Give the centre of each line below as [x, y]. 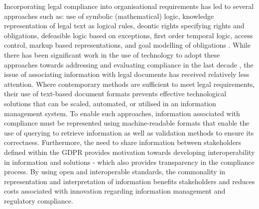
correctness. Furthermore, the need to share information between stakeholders [123, 142]
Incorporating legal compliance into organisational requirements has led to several [129, 6]
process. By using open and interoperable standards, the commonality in [115, 172]
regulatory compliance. [39, 200]
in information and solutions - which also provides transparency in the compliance [129, 162]
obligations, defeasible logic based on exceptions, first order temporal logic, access [129, 35]
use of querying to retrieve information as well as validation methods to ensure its [129, 132]
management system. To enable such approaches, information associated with [122, 113]
